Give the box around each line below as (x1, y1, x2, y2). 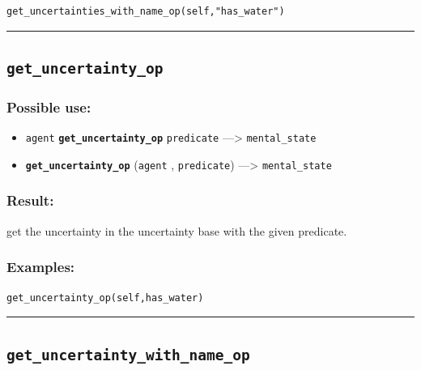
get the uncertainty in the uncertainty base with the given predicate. (6, 222, 347, 239)
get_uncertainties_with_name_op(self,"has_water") (6, 6, 285, 17)
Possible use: (6, 96, 91, 117)
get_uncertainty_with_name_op (6, 346, 250, 364)
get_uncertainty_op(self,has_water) (6, 291, 204, 304)
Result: (6, 190, 54, 211)
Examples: (6, 257, 75, 277)
